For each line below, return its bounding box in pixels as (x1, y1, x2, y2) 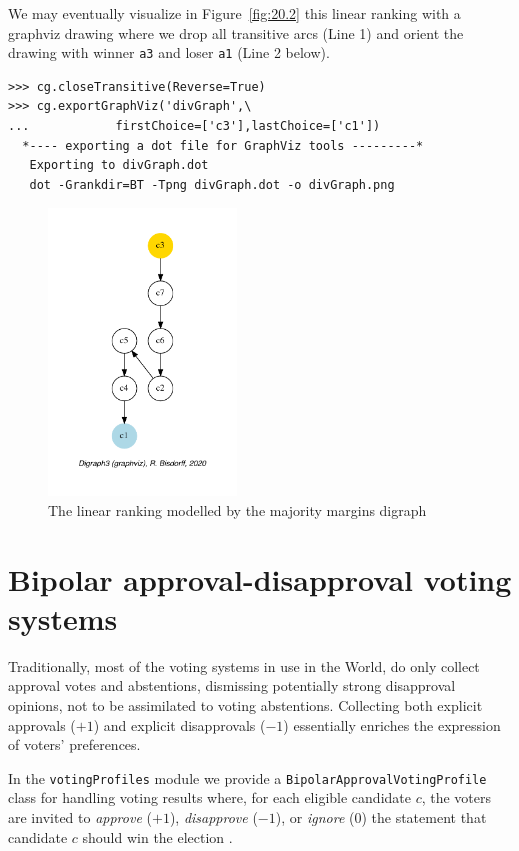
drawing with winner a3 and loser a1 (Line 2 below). (8, 42, 330, 63)
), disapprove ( (169, 806, 258, 827)
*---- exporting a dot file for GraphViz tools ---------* (22, 138, 424, 153)
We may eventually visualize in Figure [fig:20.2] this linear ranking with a (8, 3, 461, 23)
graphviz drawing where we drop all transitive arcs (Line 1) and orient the (8, 22, 464, 43)
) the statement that (361, 806, 487, 827)
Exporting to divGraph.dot (29, 158, 209, 173)
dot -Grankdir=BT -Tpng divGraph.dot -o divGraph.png (29, 177, 395, 192)
